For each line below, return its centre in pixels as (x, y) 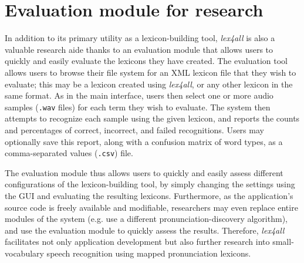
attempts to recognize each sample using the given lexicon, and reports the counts (152, 118)
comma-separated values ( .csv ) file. (69, 153)
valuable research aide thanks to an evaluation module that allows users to (139, 49)
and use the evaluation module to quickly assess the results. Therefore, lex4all (145, 230)
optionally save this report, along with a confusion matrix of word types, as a (144, 141)
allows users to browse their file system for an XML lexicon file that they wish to (151, 72)
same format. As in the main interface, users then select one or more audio (139, 95)
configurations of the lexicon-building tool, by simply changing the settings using (150, 184)
